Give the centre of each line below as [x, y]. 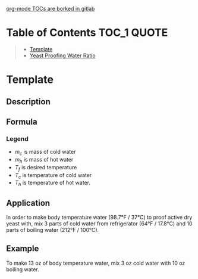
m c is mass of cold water [45, 153]
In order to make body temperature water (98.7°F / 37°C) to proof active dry [99, 217]
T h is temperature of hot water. [53, 183]
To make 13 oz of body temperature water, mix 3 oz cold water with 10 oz [96, 263]
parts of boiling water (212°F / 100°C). [53, 230]
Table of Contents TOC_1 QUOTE [87, 33]
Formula [22, 122]
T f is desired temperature [46, 168]
